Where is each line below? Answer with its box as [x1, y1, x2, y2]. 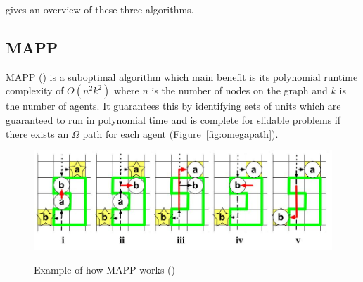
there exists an [6, 126, 69, 141]
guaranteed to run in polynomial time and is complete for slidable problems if [6, 112, 341, 127]
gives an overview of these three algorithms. [6, 2, 194, 16]
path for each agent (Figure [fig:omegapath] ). [82, 126, 279, 141]
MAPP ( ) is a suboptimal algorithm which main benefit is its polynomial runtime [6, 69, 358, 84]
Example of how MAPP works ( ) [34, 262, 175, 277]
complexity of [6, 83, 64, 98]
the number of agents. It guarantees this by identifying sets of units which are [6, 98, 341, 113]
